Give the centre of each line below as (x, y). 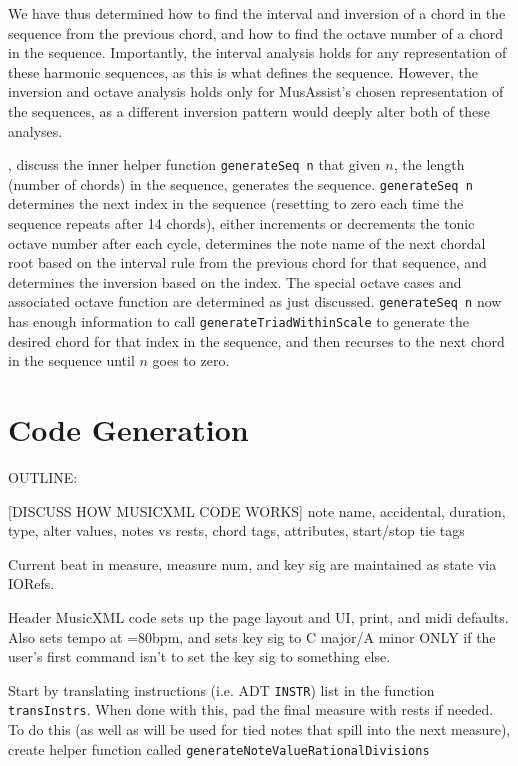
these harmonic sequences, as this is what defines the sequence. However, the (243, 71)
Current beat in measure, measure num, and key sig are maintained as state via (252, 563)
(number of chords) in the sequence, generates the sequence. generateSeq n (240, 183)
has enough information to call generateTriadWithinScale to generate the (238, 321)
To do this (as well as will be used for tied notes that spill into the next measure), (259, 729)
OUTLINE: (43, 477)
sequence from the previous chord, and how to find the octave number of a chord (256, 32)
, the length (429, 164)
